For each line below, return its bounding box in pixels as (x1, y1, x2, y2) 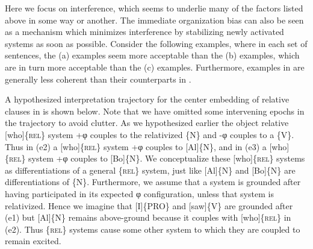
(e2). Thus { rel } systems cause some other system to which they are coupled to (5, 222, 300, 235)
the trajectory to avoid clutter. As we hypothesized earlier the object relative (5, 116, 289, 129)
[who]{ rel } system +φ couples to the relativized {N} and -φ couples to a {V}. (5, 128, 294, 140)
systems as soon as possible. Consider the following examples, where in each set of (5, 37, 308, 49)
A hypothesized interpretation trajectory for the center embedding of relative (5, 93, 290, 106)
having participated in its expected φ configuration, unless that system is (5, 187, 274, 200)
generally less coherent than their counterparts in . (5, 72, 191, 85)
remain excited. (5, 235, 61, 247)
